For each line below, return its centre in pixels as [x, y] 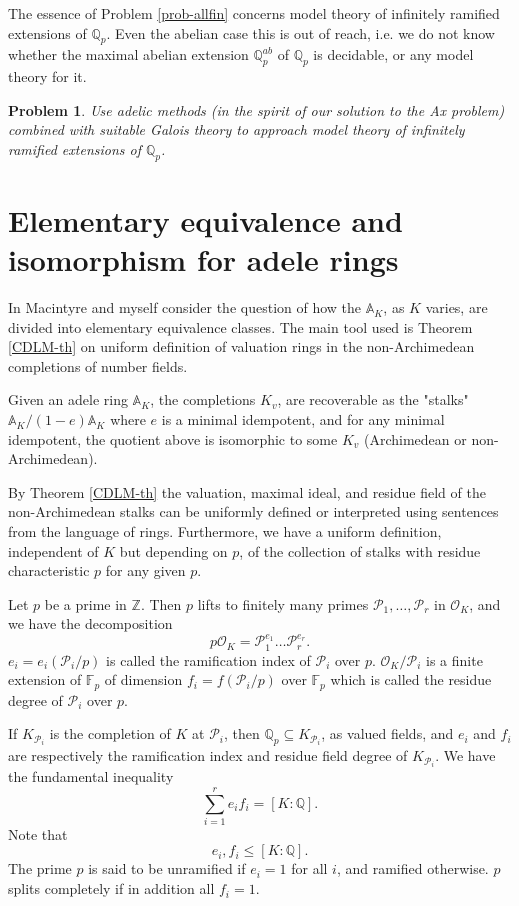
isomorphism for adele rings [203, 259]
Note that [38, 833]
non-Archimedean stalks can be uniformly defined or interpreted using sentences [253, 511]
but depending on [173, 550]
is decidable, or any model [393, 54]
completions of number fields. [98, 365]
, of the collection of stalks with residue [360, 550]
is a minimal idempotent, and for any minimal [303, 419]
